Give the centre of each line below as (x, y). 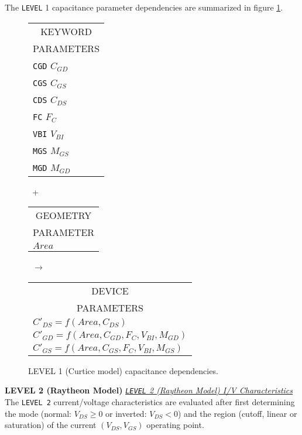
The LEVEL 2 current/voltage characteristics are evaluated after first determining (150, 402)
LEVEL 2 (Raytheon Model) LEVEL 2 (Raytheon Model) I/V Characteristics (149, 390)
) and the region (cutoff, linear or (237, 413)
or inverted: (126, 413)
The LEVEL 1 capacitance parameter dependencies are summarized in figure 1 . (144, 7)
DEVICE (110, 290)
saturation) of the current (51, 425)
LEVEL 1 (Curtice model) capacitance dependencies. (123, 370)
